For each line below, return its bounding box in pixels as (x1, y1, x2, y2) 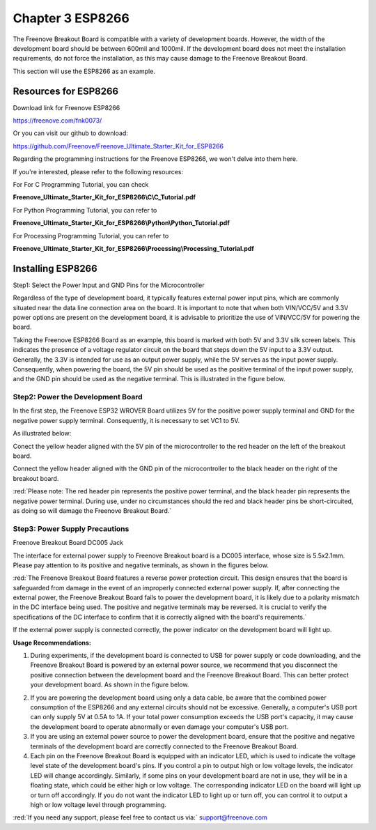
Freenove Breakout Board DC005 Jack (13, 539, 124, 547)
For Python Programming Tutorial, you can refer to (13, 206, 157, 214)
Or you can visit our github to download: (13, 129, 128, 137)
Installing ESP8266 (13, 262, 97, 275)
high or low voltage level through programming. (30, 800, 167, 808)
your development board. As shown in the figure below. (30, 680, 189, 689)
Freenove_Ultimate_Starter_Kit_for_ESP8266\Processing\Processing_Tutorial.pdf (13, 244, 254, 252)
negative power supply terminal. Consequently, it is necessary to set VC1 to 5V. (13, 416, 240, 424)
